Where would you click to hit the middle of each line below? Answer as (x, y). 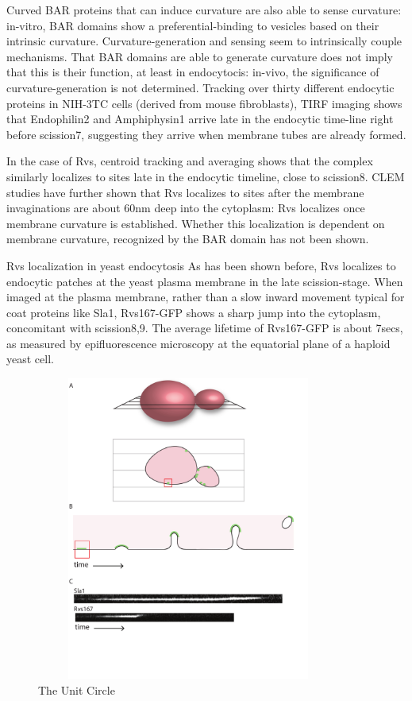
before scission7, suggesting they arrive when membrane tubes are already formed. (206, 134)
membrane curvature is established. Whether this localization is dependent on (196, 223)
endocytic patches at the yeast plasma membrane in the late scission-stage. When (205, 281)
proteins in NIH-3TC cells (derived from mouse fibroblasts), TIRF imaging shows (204, 103)
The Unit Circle (77, 689)
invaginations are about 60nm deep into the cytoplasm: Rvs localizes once (186, 208)
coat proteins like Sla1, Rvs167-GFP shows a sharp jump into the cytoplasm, (194, 312)
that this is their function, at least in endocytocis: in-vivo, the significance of (193, 72)
